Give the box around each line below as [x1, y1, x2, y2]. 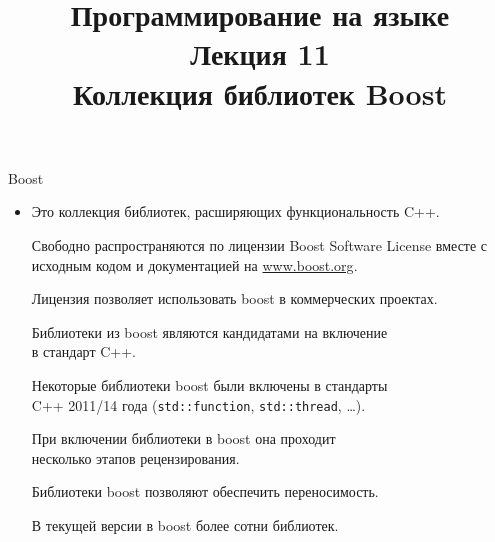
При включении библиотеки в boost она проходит [31, 428, 336, 449]
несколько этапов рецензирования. [31, 447, 240, 468]
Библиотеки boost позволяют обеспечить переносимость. [31, 481, 379, 502]
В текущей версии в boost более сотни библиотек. [31, 514, 339, 535]
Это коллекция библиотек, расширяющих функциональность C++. [31, 201, 440, 222]
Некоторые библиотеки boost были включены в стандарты [31, 374, 388, 395]
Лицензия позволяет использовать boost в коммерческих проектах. [31, 288, 438, 309]
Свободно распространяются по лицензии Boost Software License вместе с [31, 234, 488, 255]
